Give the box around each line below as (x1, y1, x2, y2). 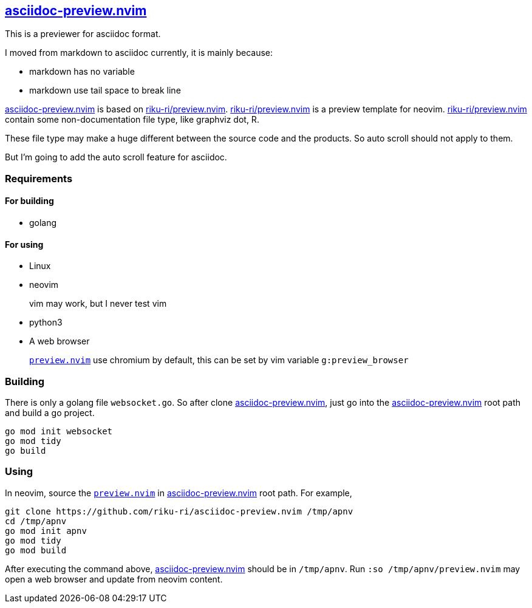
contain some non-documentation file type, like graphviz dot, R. (5, 114, 259, 125)
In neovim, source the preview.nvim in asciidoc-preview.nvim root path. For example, (5, 487, 352, 498)
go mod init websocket (5, 426, 113, 436)
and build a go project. (5, 407, 95, 418)
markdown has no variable (29, 66, 135, 77)
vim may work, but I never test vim (29, 298, 167, 309)
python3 (29, 317, 63, 328)
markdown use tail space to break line (29, 85, 181, 96)
